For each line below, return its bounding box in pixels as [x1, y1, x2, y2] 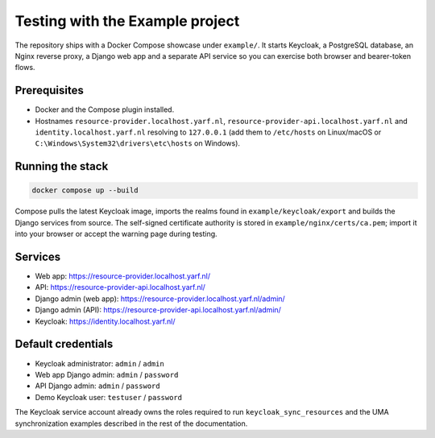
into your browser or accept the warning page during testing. [14, 229, 217, 239]
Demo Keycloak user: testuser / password [35, 392, 183, 402]
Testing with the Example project [14, 12, 240, 30]
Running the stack [14, 159, 109, 173]
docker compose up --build [31, 186, 139, 195]
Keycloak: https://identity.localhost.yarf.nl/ [35, 316, 176, 326]
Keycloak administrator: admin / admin [35, 358, 164, 368]
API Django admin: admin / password [35, 381, 160, 390]
